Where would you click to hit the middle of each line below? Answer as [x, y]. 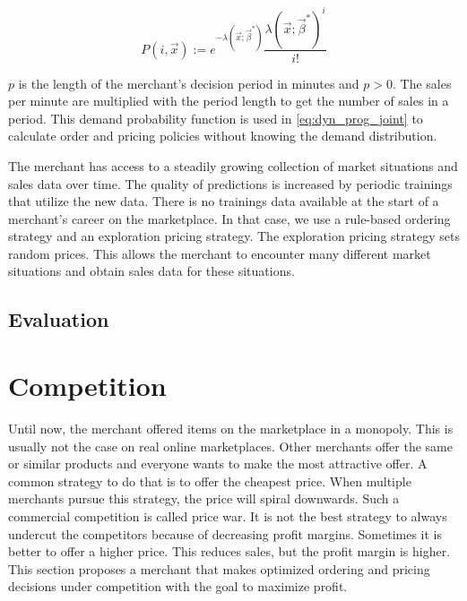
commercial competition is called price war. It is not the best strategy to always [228, 515]
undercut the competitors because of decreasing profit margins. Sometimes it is [225, 533]
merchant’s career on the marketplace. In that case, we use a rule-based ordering [229, 218]
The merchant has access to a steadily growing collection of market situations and [233, 165]
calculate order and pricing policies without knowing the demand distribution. [223, 136]
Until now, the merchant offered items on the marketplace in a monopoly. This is [231, 428]
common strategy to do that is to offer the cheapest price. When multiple [210, 481]
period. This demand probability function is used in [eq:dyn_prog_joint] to [216, 118]
